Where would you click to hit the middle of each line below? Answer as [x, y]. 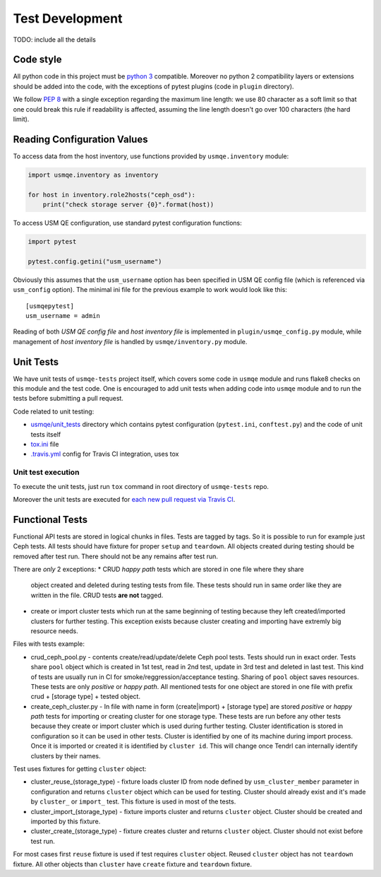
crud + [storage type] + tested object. [86, 697]
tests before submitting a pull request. [68, 399]
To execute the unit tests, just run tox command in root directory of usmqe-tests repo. [141, 486]
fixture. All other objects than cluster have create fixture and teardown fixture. [132, 864]
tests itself [46, 434]
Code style [37, 60]
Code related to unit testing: [54, 411]
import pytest [52, 242]
